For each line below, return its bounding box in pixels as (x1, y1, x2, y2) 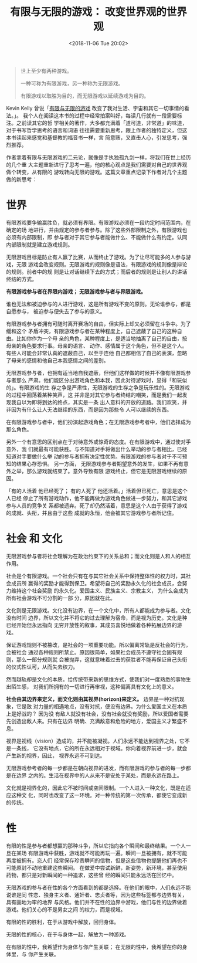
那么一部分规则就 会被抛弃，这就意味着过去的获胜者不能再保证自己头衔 (16, 656, 188, 663)
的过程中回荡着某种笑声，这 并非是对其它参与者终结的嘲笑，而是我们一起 (6, 391, 182, 398)
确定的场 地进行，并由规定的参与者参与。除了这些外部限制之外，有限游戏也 (6, 226, 188, 233)
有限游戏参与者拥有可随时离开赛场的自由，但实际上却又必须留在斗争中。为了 (6, 320, 191, 327)
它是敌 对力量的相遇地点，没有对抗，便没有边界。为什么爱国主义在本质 (16, 703, 188, 710)
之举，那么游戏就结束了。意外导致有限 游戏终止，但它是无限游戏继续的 (11, 467, 182, 474)
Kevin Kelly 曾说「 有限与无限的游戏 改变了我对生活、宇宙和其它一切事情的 (6, 104, 185, 111)
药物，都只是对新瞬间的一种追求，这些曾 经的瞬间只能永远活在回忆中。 (6, 872, 177, 879)
